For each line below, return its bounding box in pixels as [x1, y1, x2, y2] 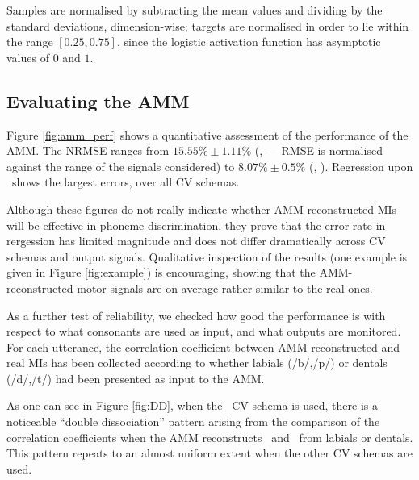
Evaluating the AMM [6, 88, 190, 113]
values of [6, 48, 49, 65]
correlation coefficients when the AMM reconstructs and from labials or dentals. [6, 428, 413, 445]
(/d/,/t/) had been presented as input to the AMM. [6, 369, 265, 386]
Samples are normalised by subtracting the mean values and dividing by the [6, 2, 383, 18]
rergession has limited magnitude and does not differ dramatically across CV [6, 232, 386, 249]
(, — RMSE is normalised [254, 142, 383, 159]
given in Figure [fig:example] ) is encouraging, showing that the [6, 264, 316, 281]
